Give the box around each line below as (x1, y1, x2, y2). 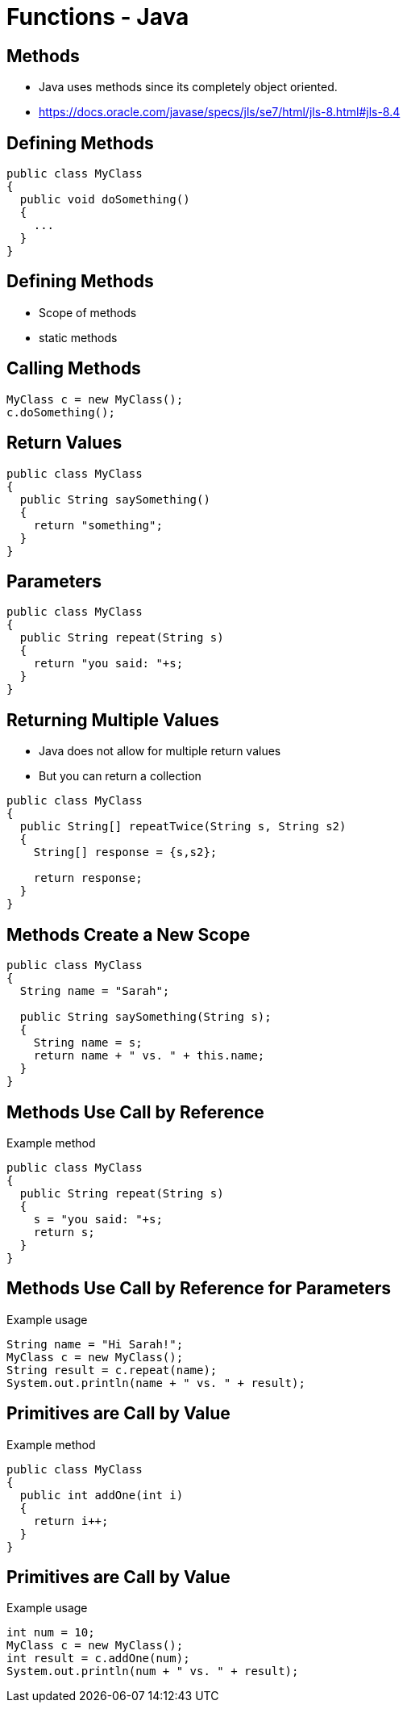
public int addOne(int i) (19, 1488, 184, 1502)
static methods (39, 330, 118, 345)
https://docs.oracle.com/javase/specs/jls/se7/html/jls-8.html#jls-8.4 (39, 105, 401, 119)
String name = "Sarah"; (19, 984, 170, 998)
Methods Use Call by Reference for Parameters (6, 1278, 392, 1299)
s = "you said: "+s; (33, 1212, 163, 1226)
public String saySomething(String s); (19, 1010, 272, 1024)
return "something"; (33, 518, 163, 532)
